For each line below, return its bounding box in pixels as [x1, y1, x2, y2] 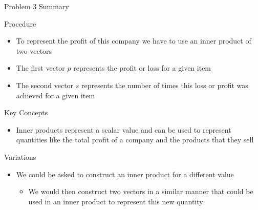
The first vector [16, 62, 65, 73]
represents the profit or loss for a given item [73, 62, 211, 73]
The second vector [16, 79, 74, 90]
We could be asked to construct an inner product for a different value [16, 169, 234, 179]
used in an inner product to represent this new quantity [28, 196, 203, 206]
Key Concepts [4, 107, 48, 118]
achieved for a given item [16, 90, 95, 100]
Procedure [4, 18, 36, 29]
